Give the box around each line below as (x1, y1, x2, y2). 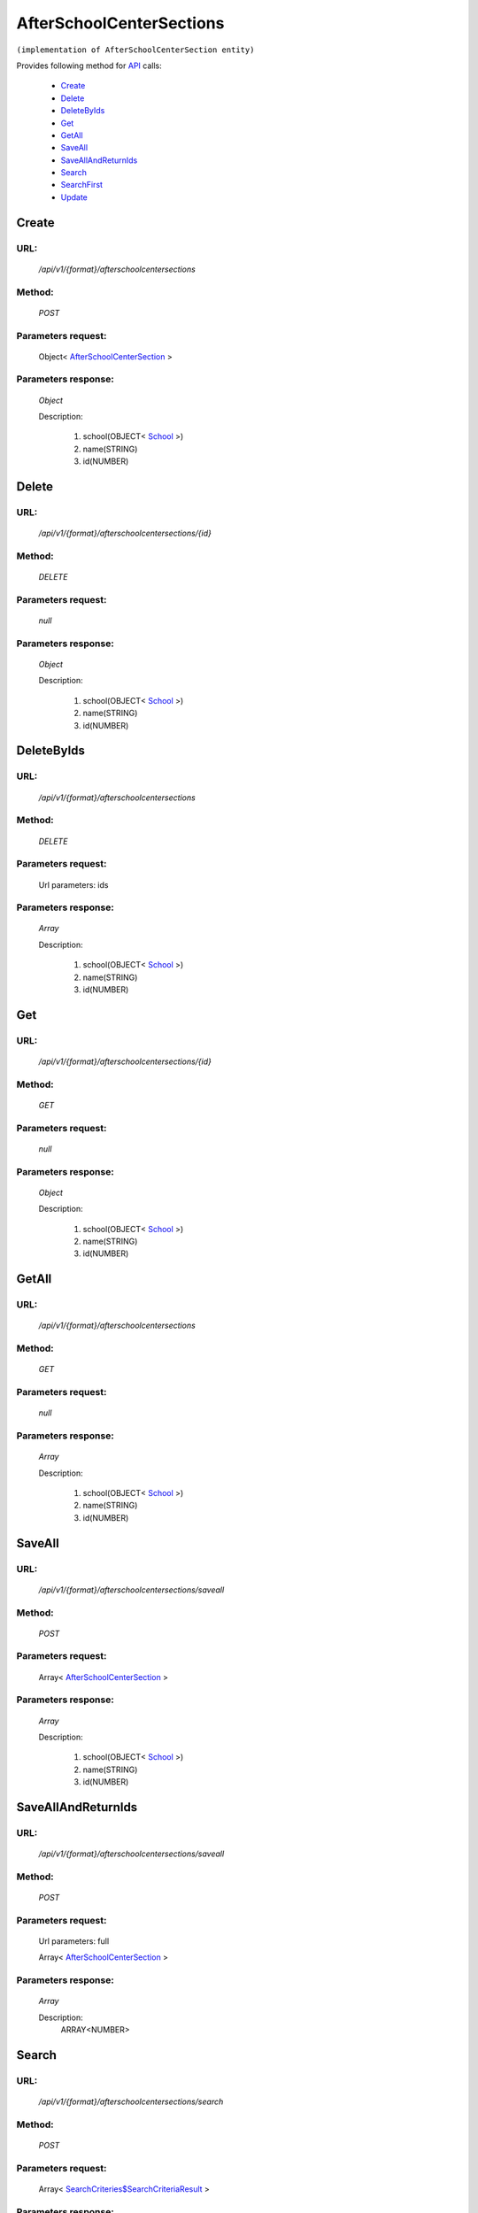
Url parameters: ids (38, 879, 109, 890)
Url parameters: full (38, 1936, 110, 1947)
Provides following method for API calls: (16, 60, 163, 71)
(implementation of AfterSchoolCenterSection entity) (16, 44, 255, 55)
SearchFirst (60, 180, 104, 190)
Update (60, 191, 89, 203)
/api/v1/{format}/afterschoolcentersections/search (38, 2096, 224, 2107)
